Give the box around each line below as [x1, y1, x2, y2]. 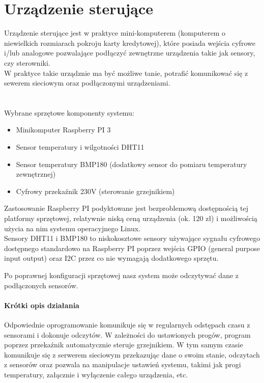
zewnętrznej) [16, 169, 56, 179]
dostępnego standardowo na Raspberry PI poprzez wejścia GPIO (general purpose [4, 242, 260, 253]
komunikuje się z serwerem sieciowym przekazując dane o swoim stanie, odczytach [4, 349, 260, 360]
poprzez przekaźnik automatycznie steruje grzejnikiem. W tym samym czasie [4, 339, 243, 350]
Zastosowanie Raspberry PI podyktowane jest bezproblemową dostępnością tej [4, 203, 249, 213]
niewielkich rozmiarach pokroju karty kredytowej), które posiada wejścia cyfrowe [4, 37, 255, 48]
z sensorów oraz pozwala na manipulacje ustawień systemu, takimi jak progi [4, 359, 241, 370]
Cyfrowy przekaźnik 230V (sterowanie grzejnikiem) [16, 185, 175, 196]
